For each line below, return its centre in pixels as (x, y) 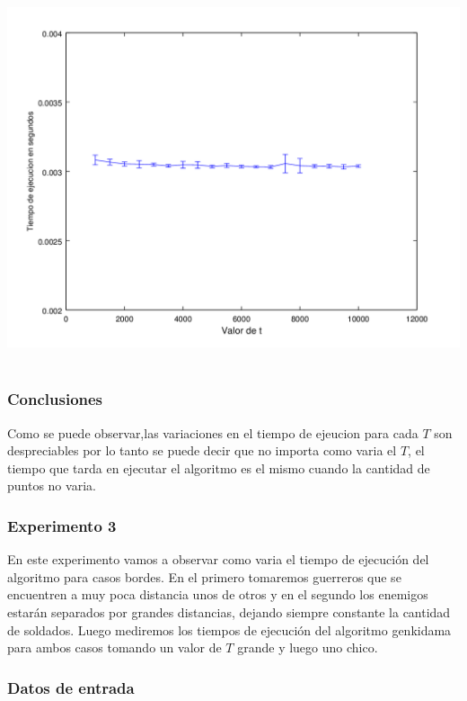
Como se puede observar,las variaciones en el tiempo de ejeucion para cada (213, 432)
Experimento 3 (62, 525)
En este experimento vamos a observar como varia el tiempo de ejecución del (218, 559)
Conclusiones (55, 399)
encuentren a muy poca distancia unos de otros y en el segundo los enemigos (218, 594)
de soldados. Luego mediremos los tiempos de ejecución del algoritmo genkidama (229, 629)
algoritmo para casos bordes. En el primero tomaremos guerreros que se (204, 576)
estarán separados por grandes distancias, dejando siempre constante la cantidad (229, 611)
